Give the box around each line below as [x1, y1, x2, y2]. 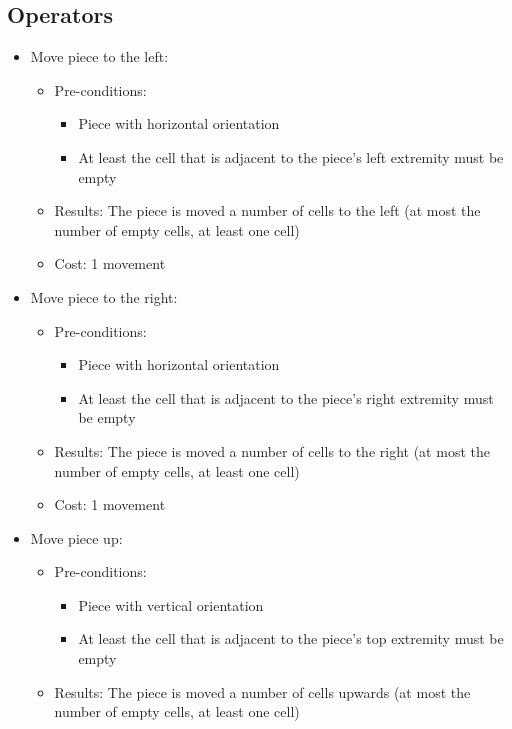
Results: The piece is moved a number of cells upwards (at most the [54, 681, 471, 702]
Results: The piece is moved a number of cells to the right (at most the [54, 440, 490, 461]
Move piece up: [30, 527, 123, 548]
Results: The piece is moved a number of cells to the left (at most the [54, 200, 481, 221]
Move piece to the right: [30, 286, 178, 307]
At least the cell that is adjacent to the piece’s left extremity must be [78, 146, 504, 167]
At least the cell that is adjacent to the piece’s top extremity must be [78, 628, 504, 649]
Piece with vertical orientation [78, 594, 264, 615]
